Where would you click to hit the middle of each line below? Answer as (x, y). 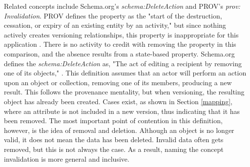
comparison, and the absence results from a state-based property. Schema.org (119, 53)
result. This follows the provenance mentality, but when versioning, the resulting (124, 92)
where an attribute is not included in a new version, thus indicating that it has (122, 111)
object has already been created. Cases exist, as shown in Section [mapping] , (118, 101)
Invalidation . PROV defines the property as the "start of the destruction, (113, 15)
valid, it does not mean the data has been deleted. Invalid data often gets (114, 139)
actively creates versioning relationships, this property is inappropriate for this (121, 34)
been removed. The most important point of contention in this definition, (113, 121)
